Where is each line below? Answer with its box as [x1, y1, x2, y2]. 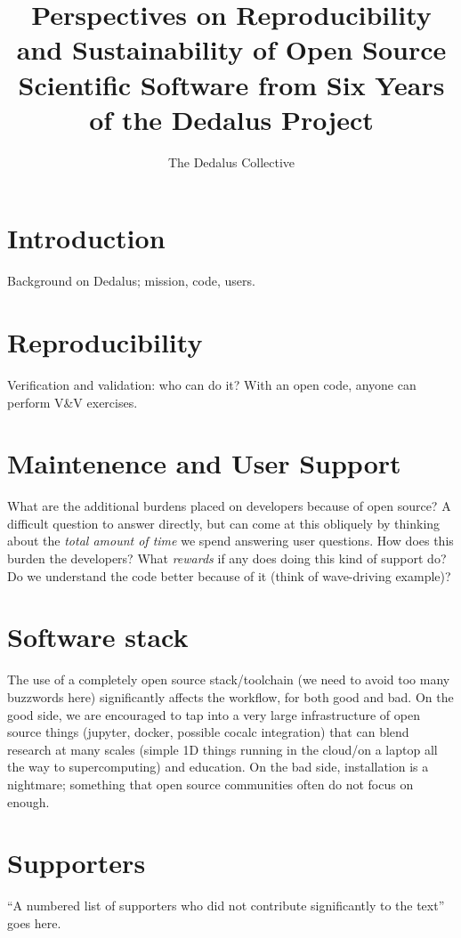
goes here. [7, 913, 61, 932]
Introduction [7, 220, 166, 256]
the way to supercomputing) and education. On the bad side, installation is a [7, 757, 429, 776]
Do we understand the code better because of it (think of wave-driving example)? [7, 566, 451, 585]
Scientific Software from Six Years [18, 66, 445, 102]
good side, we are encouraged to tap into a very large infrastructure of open [7, 705, 420, 724]
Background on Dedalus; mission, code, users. [7, 271, 255, 290]
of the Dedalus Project [89, 101, 374, 137]
